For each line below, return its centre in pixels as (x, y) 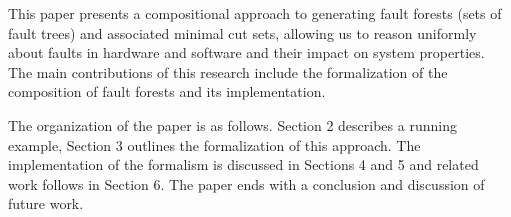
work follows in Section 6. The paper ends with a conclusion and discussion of (246, 183)
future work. (46, 203)
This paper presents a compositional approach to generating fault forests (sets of (255, 13)
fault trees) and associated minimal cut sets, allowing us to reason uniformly (242, 32)
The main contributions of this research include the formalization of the (228, 71)
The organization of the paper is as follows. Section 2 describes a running (232, 124)
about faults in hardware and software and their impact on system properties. (246, 52)
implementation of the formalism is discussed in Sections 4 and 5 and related (243, 164)
